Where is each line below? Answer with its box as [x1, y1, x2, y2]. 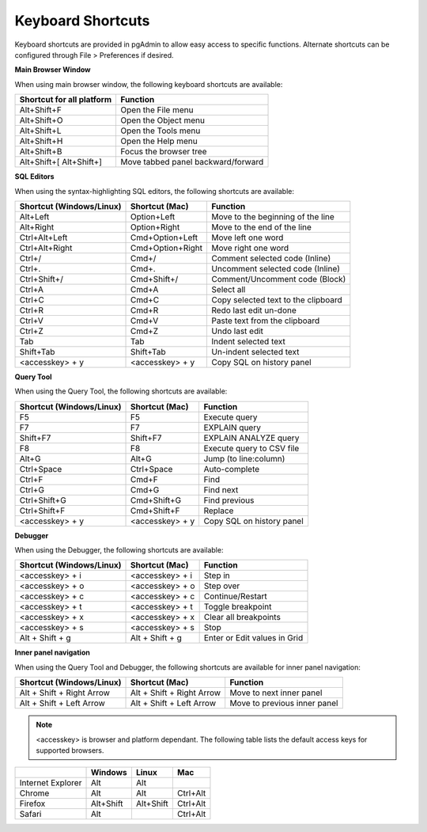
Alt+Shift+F [19, 104, 62, 116]
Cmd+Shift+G [130, 495, 182, 506]
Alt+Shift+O [19, 115, 63, 126]
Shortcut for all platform [19, 94, 112, 105]
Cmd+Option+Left [130, 232, 198, 243]
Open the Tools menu [120, 125, 201, 136]
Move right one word [211, 242, 289, 253]
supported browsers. [36, 746, 104, 755]
